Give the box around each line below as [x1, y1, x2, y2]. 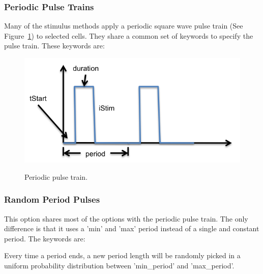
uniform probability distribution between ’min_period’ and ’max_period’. [4, 260, 235, 270]
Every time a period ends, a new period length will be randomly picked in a [4, 250, 241, 261]
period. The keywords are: [4, 233, 85, 243]
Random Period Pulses [4, 193, 100, 206]
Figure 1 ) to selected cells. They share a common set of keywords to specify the [4, 30, 253, 41]
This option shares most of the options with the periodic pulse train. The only [4, 213, 248, 224]
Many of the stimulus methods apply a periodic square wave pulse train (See [4, 20, 243, 31]
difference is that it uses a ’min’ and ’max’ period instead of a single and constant [4, 223, 259, 234]
